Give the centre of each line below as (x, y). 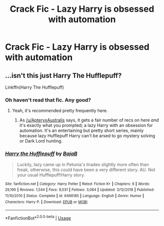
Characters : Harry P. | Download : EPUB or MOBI (46, 202)
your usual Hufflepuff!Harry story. (51, 175)
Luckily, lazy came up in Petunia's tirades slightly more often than (83, 164)
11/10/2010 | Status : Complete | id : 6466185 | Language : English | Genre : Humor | (74, 196)
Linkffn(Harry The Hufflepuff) (35, 87)
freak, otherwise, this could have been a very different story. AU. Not (86, 170)
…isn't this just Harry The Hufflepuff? (63, 75)
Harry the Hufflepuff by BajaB (41, 154)
